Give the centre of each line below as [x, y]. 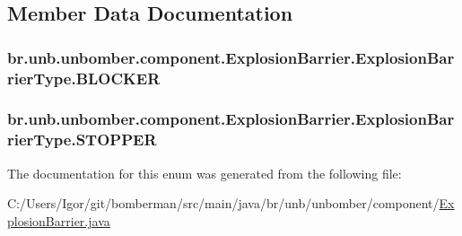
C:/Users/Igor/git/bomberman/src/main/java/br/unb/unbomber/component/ [223, 203]
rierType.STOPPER [82, 140]
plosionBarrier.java [59, 220]
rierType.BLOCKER [84, 78]
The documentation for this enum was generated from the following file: [205, 173]
